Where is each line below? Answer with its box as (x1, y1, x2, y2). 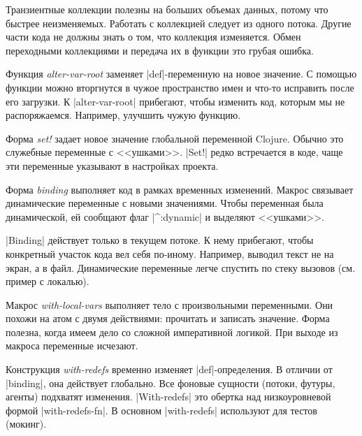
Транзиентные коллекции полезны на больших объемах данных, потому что (6, 2, 328, 16)
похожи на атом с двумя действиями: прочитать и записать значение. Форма (6, 311, 330, 326)
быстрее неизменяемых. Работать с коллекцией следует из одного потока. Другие (6, 15, 352, 30)
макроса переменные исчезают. (6, 338, 138, 353)
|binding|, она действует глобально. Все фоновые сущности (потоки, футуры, (6, 375, 335, 390)
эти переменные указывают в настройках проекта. (6, 158, 219, 173)
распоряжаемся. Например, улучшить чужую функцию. (6, 108, 241, 122)
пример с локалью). (6, 274, 89, 289)
